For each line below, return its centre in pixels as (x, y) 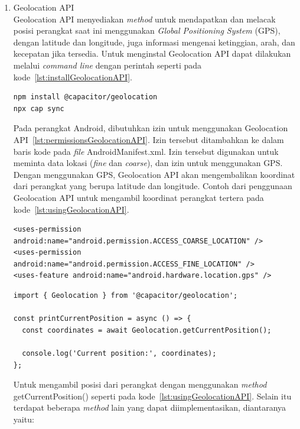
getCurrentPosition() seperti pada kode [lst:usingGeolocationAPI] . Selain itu (152, 396)
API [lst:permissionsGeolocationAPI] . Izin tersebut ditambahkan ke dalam (149, 139)
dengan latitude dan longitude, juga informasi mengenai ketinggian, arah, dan (154, 42)
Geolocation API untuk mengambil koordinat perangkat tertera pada (138, 197)
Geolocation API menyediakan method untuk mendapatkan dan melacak (144, 19)
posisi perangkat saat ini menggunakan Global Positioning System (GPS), (147, 30)
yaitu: (24, 419)
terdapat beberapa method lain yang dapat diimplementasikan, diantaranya (150, 407)
